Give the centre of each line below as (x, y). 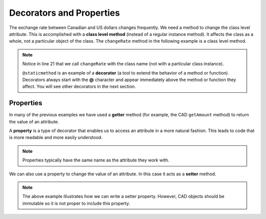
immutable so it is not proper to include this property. (76, 203)
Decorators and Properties (65, 13)
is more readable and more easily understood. (56, 137)
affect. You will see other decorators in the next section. (79, 86)
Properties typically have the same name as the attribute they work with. (96, 160)
